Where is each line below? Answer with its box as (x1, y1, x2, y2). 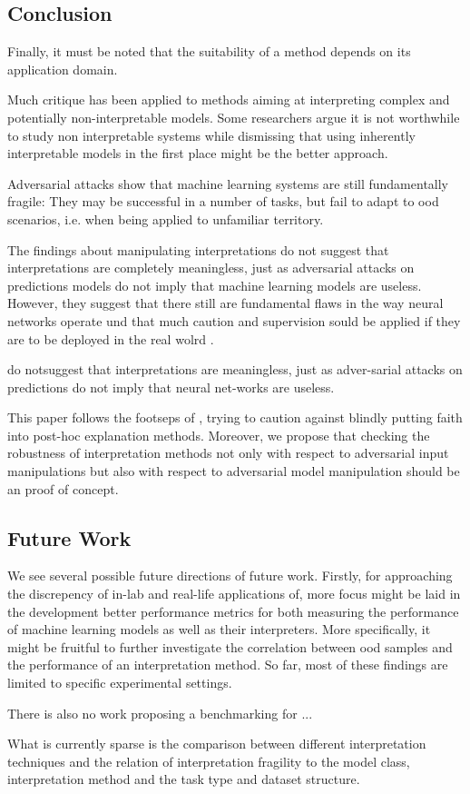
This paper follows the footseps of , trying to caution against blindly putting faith (7, 408, 463, 427)
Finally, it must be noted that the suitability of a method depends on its (7, 42, 411, 61)
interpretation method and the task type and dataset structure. (7, 769, 360, 789)
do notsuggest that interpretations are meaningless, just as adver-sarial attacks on (7, 360, 463, 379)
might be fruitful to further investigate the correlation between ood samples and (7, 637, 453, 656)
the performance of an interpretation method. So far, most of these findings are (7, 655, 448, 674)
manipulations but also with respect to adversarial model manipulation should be (7, 462, 460, 481)
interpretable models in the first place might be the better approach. (7, 144, 388, 163)
